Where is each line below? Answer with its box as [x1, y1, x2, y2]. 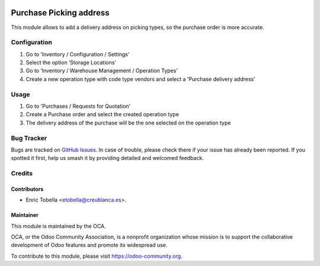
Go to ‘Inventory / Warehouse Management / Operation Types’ [25, 67, 178, 74]
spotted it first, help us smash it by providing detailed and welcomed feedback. [11, 155, 204, 162]
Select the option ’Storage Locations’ [25, 59, 116, 66]
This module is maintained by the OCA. [11, 222, 106, 229]
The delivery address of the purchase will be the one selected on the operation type [25, 119, 231, 126]
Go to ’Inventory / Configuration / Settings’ [25, 50, 130, 57]
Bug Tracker [11, 134, 47, 142]
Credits [11, 169, 33, 178]
